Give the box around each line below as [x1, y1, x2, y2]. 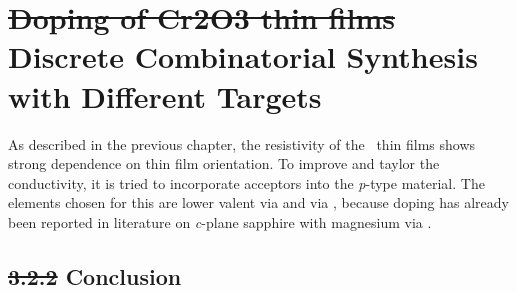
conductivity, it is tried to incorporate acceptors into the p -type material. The [8, 172, 485, 193]
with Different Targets [8, 75, 322, 116]
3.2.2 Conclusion [8, 260, 182, 291]
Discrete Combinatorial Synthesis [8, 36, 478, 77]
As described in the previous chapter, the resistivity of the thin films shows [8, 133, 476, 154]
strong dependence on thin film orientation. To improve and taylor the [8, 153, 440, 174]
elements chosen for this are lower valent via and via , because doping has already [8, 192, 510, 213]
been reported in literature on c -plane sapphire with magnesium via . [8, 211, 432, 232]
